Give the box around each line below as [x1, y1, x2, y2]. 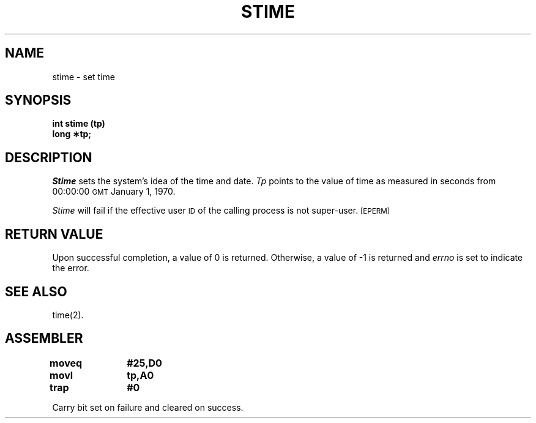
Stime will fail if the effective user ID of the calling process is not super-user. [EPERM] [52, 205, 390, 216]
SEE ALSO [5, 283, 67, 299]
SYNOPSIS [5, 92, 72, 108]
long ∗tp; [52, 129, 92, 140]
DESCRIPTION [5, 149, 92, 165]
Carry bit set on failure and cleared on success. [52, 402, 244, 413]
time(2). [52, 309, 84, 320]
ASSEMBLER [5, 331, 83, 346]
